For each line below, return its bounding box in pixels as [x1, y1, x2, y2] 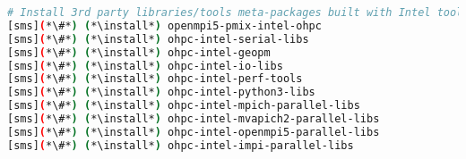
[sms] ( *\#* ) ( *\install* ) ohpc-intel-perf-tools [7, 72, 303, 86]
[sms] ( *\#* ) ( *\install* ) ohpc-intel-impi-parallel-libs [7, 138, 354, 152]
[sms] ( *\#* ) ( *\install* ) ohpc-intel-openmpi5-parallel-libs [7, 125, 380, 138]
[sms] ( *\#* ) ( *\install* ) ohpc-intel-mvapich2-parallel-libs [7, 113, 380, 125]
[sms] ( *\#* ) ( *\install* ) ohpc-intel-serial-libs [7, 32, 309, 46]
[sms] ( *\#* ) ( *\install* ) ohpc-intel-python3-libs [7, 86, 315, 99]
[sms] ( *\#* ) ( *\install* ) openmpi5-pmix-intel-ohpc [7, 19, 322, 32]
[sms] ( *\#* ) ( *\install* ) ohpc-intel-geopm [7, 46, 271, 59]
